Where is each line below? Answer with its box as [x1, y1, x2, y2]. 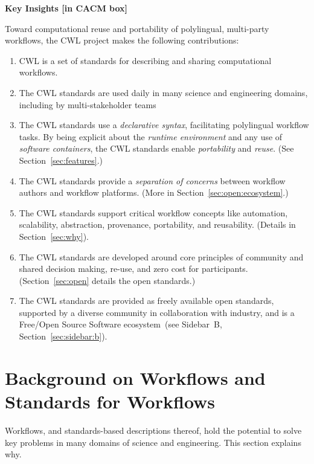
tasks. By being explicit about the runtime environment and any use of [19, 130, 283, 143]
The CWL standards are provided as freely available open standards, [19, 294, 274, 307]
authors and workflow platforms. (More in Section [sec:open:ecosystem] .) [19, 186, 289, 199]
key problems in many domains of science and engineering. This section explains [5, 436, 301, 448]
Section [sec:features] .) [19, 153, 103, 166]
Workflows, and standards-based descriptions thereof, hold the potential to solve [5, 424, 302, 436]
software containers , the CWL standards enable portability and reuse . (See [19, 142, 294, 155]
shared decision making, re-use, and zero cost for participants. [19, 262, 248, 275]
